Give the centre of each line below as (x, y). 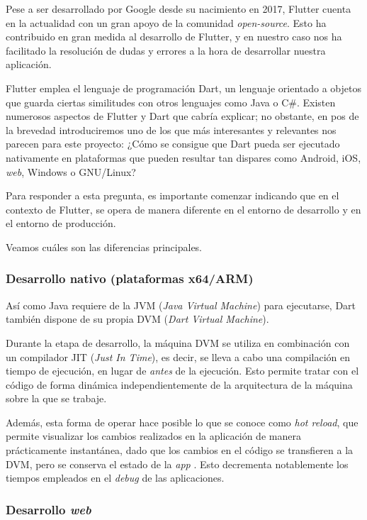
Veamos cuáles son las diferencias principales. (104, 247)
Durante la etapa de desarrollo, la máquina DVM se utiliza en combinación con (178, 342)
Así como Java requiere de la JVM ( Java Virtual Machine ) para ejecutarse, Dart (181, 305)
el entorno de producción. (61, 223)
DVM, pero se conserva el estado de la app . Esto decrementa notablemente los (177, 464)
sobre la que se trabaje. (56, 398)
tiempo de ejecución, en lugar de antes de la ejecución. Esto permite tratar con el (182, 371)
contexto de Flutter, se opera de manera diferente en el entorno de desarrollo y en (183, 209)
